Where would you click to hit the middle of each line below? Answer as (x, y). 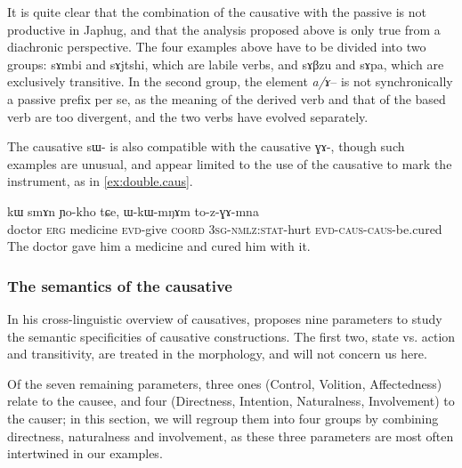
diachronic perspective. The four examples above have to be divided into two (217, 47)
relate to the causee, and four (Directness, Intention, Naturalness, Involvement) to (231, 401)
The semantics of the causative (120, 285)
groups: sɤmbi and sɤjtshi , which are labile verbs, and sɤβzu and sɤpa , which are (226, 64)
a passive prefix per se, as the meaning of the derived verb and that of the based (227, 98)
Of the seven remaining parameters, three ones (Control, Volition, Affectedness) (225, 383)
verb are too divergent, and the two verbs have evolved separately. (188, 116)
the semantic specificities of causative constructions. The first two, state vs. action (231, 336)
